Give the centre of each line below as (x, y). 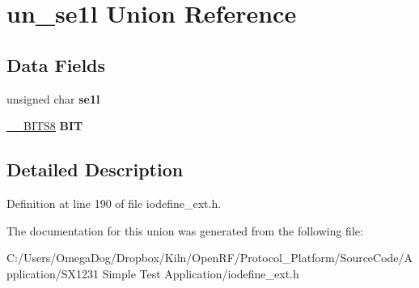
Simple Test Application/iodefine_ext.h (201, 273)
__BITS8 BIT (45, 126)
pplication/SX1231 (53, 273)
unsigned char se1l (53, 98)
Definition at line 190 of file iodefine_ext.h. (114, 203)
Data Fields (56, 64)
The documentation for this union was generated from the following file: (185, 230)
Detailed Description (95, 169)
